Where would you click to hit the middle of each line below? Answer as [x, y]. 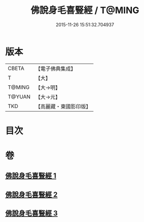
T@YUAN [19, 96]
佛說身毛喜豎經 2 [32, 195]
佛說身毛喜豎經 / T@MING [85, 10]
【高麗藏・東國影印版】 [63, 106]
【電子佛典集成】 [56, 69]
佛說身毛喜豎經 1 [31, 176]
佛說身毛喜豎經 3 [32, 213]
